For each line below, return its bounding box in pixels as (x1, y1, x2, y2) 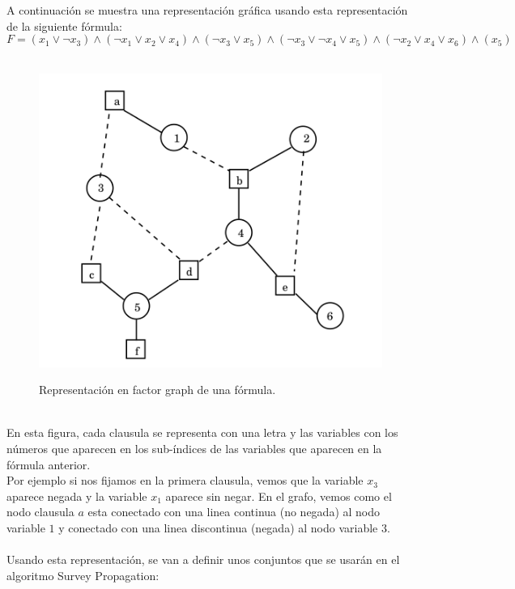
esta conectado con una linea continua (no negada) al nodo (87, 503, 381, 520)
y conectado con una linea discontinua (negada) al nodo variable (58, 519, 378, 536)
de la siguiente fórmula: (6, 17, 122, 34)
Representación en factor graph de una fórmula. (39, 381, 276, 398)
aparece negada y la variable (6, 487, 147, 504)
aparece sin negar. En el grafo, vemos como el (165, 487, 392, 504)
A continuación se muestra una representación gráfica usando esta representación (6, 2, 408, 18)
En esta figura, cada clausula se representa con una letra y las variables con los (6, 424, 398, 441)
